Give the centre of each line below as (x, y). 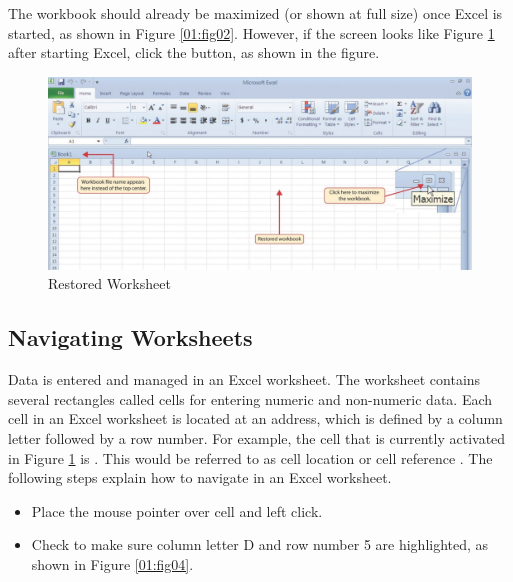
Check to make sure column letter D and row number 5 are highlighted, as (260, 544)
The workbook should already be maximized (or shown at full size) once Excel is (255, 13)
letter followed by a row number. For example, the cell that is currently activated (257, 437)
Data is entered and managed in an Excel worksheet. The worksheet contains (244, 379)
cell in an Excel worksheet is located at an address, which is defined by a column (255, 418)
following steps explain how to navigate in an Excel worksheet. (200, 477)
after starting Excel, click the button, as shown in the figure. (194, 52)
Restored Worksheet (109, 283)
